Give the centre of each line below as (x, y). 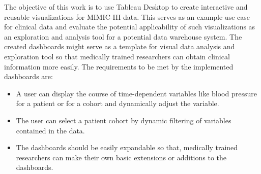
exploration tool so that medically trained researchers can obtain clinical (117, 56)
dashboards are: (28, 76)
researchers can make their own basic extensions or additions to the (121, 157)
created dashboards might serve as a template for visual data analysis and (120, 46)
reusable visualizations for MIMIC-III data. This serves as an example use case (127, 16)
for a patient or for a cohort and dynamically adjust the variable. (118, 103)
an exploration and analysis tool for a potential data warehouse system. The (123, 36)
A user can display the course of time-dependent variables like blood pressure (136, 93)
